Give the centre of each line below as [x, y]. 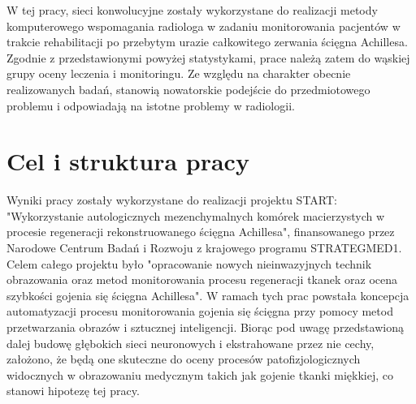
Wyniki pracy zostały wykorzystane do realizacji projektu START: [172, 200]
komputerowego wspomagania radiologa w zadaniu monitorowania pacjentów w [204, 26]
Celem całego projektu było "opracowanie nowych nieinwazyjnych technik [189, 263]
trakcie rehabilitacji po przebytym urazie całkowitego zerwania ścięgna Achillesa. [207, 42]
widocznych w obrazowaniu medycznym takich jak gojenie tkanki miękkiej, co [200, 374]
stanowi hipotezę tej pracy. [73, 391]
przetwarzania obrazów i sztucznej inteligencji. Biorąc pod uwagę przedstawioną [205, 327]
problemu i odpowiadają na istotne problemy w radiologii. [151, 105]
